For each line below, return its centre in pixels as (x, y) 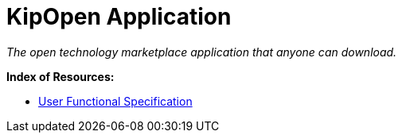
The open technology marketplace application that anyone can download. (202, 52)
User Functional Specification (115, 101)
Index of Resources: (60, 76)
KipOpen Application (119, 17)
